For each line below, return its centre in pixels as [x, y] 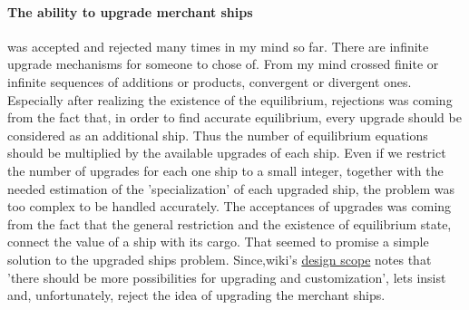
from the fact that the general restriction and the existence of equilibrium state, [230, 223]
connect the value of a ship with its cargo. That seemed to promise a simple [218, 242]
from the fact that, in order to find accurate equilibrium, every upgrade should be [234, 117]
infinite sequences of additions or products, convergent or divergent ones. [210, 81]
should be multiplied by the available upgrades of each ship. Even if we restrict [227, 153]
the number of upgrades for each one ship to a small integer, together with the [225, 170]
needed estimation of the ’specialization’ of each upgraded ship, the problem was [231, 188]
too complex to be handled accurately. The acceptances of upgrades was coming [230, 206]
